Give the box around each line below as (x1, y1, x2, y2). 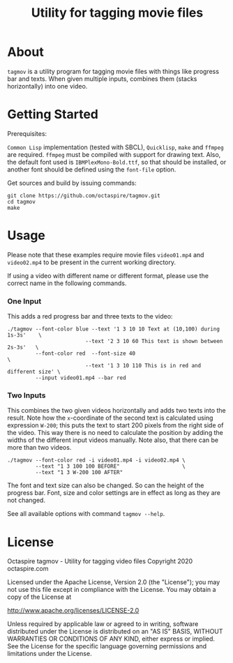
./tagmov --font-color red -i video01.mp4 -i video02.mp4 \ (7, 457, 186, 464)
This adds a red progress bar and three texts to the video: (7, 312, 173, 321)
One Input (7, 296, 42, 306)
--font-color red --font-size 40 (35, 350, 136, 357)
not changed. (7, 496, 45, 505)
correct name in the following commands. (7, 279, 127, 287)
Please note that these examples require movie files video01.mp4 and (7, 250, 204, 259)
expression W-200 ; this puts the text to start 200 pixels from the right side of (7, 421, 224, 429)
